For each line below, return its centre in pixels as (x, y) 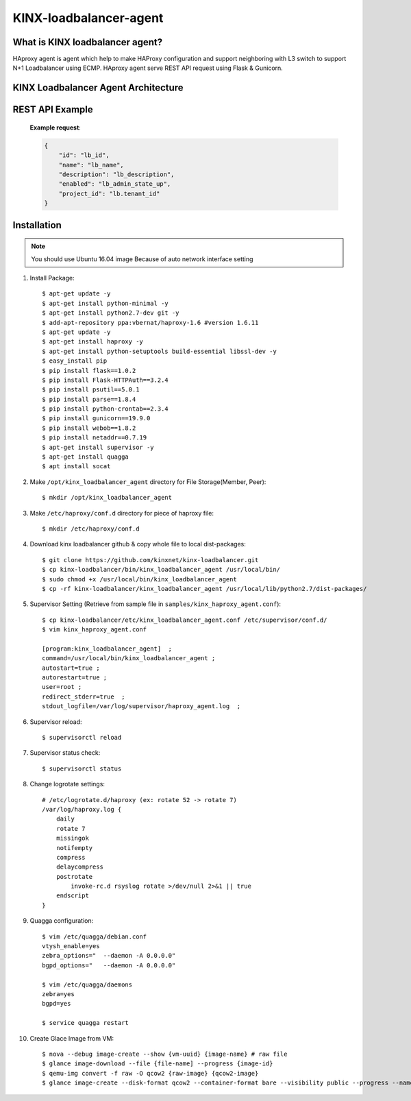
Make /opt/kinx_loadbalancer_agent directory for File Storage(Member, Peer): (148, 482)
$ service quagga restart (86, 1023)
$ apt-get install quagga (86, 457)
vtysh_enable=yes (71, 946)
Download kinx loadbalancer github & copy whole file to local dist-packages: (138, 544)
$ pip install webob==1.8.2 (89, 428)
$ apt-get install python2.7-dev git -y (111, 313)
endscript (72, 896)
